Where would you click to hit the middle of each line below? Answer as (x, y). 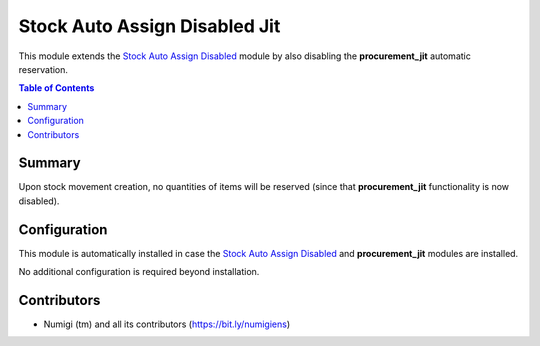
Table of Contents (56, 88)
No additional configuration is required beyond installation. (139, 272)
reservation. (43, 69)
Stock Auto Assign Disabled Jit (149, 26)
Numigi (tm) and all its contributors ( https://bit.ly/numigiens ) (167, 324)
